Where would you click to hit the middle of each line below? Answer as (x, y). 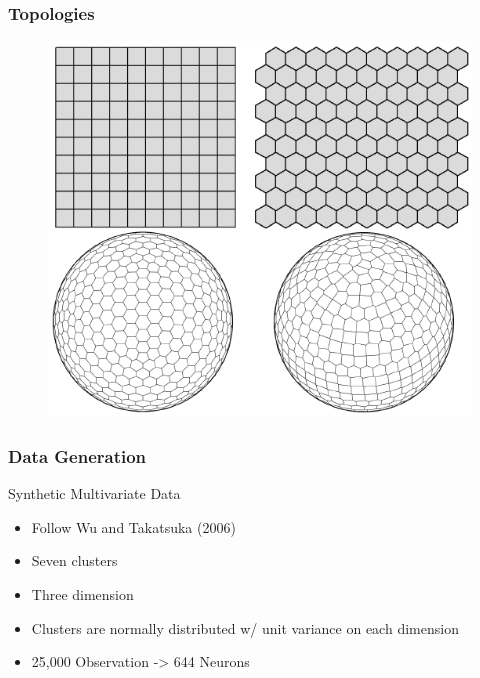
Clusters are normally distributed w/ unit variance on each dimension (245, 627)
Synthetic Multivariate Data (94, 493)
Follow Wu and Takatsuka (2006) (133, 526)
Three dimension (82, 594)
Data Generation (77, 455)
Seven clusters (74, 560)
